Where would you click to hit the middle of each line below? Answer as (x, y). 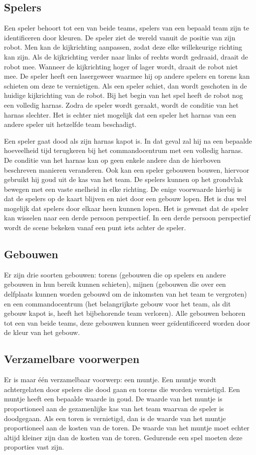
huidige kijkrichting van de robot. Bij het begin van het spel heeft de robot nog (124, 95)
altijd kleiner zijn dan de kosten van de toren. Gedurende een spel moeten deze (123, 437)
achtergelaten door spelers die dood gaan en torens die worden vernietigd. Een (122, 389)
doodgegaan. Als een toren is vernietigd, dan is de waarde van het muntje (115, 418)
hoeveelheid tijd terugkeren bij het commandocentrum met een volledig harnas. (124, 150)
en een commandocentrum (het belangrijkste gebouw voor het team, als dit (117, 303)
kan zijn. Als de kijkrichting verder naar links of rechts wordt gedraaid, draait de (126, 56)
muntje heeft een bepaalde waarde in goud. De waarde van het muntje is (113, 399)
